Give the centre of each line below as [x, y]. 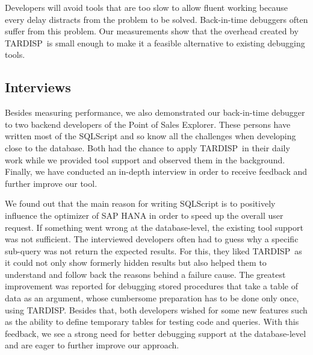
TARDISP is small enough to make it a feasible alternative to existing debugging [155, 42]
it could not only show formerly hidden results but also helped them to [136, 262]
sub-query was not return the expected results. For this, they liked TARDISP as [153, 250]
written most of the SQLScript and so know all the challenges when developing [150, 136]
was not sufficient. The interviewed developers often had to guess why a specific [152, 239]
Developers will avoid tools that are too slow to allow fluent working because [146, 7]
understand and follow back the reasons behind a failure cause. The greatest [145, 274]
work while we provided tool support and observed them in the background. [145, 159]
